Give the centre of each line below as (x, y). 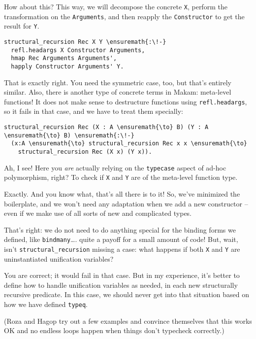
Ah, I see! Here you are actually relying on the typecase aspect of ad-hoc (115, 167)
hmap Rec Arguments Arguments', (64, 58)
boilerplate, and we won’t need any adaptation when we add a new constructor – (126, 203)
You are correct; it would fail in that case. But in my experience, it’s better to (122, 275)
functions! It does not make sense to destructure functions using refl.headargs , (126, 101)
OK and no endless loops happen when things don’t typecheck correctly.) (114, 330)
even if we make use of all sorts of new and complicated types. (98, 213)
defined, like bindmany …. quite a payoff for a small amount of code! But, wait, (121, 239)
